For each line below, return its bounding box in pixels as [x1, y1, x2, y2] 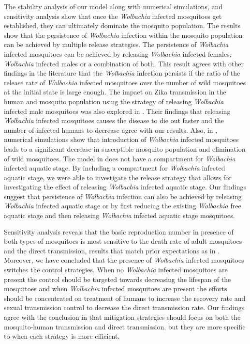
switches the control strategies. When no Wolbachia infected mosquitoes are [4, 265, 228, 275]
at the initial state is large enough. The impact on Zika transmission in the [4, 87, 226, 97]
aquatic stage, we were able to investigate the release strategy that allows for [4, 172, 232, 182]
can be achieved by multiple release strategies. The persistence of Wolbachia [4, 39, 229, 49]
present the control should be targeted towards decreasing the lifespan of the [4, 274, 231, 284]
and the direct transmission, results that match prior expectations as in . [4, 245, 220, 255]
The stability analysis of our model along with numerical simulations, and [4, 1, 222, 11]
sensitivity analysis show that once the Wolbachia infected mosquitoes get [4, 11, 222, 21]
